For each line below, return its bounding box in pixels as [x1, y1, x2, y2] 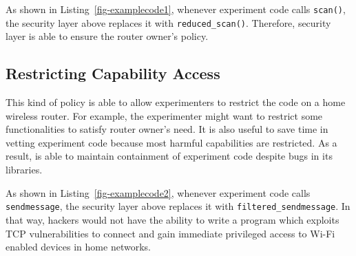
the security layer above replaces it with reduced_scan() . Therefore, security [6, 15, 331, 30]
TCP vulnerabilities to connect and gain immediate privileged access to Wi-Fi [6, 226, 335, 240]
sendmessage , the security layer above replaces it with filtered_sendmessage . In [6, 199, 350, 213]
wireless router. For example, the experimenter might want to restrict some [6, 108, 323, 122]
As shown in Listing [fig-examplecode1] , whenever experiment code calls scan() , [6, 2, 346, 16]
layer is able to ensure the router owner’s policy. [6, 29, 209, 43]
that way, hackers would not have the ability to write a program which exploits [6, 212, 339, 226]
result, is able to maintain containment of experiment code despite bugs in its [6, 149, 333, 163]
